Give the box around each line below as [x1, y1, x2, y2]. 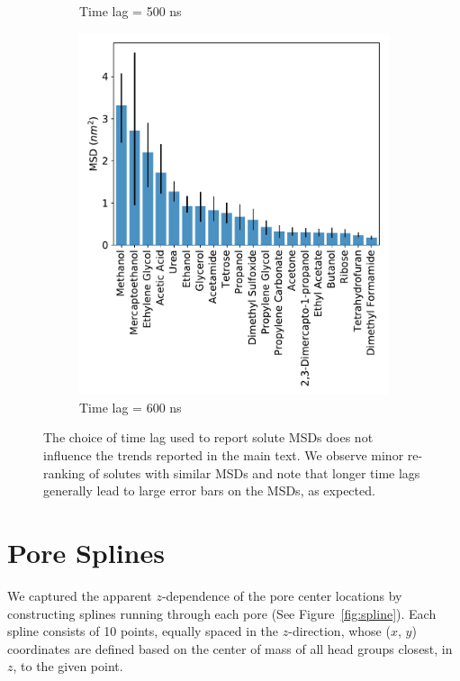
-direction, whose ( [288, 622, 391, 640]
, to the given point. [13, 657, 123, 676]
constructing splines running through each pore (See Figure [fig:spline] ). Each [7, 604, 437, 622]
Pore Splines [7, 534, 165, 570]
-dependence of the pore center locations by [161, 586, 402, 604]
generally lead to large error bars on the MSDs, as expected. [43, 481, 375, 500]
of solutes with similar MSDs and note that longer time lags [89, 463, 420, 482]
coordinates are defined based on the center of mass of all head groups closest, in [7, 639, 453, 658]
